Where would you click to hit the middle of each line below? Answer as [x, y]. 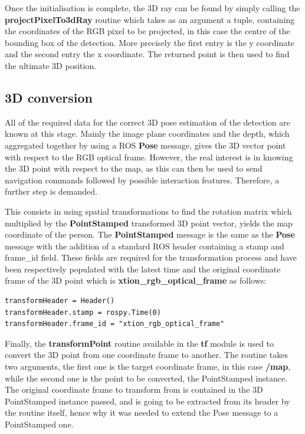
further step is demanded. [51, 191]
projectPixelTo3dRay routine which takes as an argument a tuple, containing [150, 19]
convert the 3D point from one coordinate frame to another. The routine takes [147, 355]
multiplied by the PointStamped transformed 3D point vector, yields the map [149, 223]
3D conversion [49, 97]
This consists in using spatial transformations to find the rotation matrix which [148, 211]
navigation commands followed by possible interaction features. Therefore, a [142, 180]
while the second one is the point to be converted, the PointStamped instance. [146, 378]
